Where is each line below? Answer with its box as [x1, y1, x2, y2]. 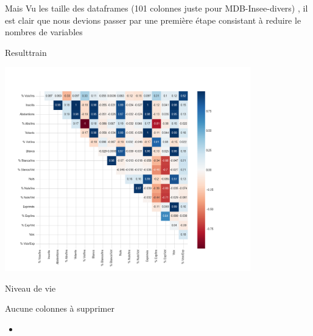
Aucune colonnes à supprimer [5, 302, 114, 315]
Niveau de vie [5, 281, 56, 294]
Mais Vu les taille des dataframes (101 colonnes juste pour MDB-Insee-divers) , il [5, 2, 308, 14]
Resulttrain [5, 46, 47, 58]
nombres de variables [5, 26, 83, 38]
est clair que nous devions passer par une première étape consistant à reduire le [5, 13, 301, 26]
